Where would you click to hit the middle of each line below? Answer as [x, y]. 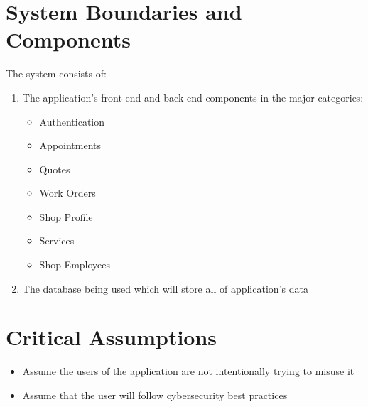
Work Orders [67, 193]
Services [57, 240]
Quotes [55, 169]
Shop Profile [66, 216]
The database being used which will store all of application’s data [165, 288]
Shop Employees [75, 265]
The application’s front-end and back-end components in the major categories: [193, 97]
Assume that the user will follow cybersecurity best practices [155, 395]
